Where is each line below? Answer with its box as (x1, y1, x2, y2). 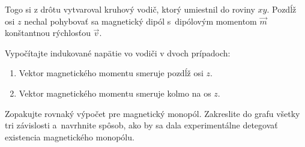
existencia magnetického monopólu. (5, 130, 134, 143)
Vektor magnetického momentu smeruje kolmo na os (19, 86, 211, 99)
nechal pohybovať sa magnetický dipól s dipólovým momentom (24, 14, 257, 27)
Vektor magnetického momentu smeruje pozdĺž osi (19, 67, 204, 79)
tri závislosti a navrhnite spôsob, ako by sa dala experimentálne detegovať (5, 119, 278, 131)
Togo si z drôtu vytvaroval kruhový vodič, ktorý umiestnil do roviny (5, 3, 255, 15)
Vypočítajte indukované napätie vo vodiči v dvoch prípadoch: (5, 46, 231, 59)
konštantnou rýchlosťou (5, 26, 91, 39)
